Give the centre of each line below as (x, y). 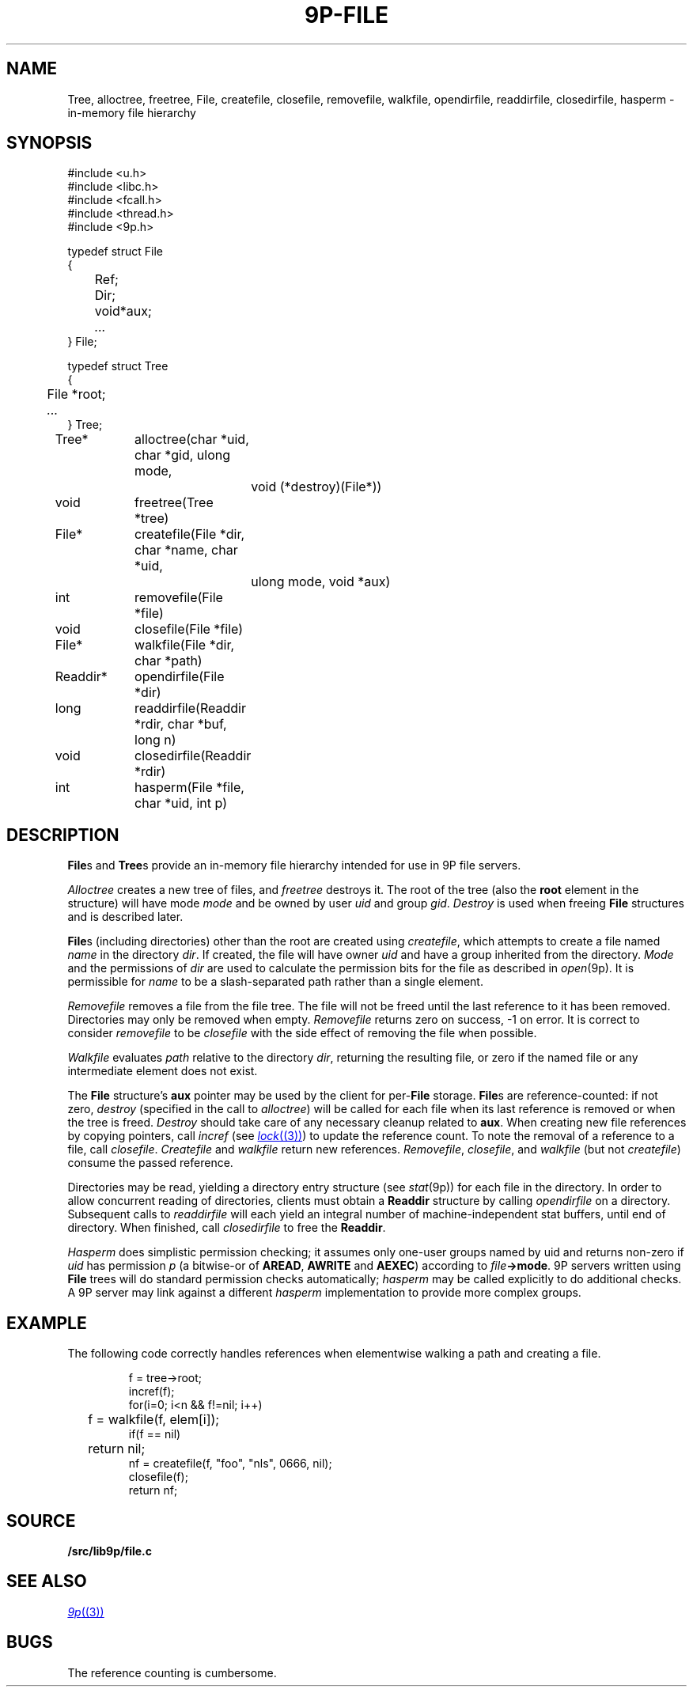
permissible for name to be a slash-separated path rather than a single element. (275, 982)
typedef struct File (115, 252)
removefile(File (179, 598)
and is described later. (125, 917)
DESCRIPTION (63, 835)
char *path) (169, 661)
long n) (155, 740)
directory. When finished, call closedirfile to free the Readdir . (227, 1228)
